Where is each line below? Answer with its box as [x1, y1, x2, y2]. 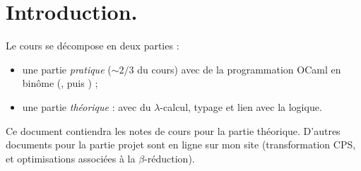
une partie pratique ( [22, 61, 112, 76]
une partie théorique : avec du [22, 99, 151, 114]
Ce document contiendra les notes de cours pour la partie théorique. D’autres [6, 123, 341, 138]
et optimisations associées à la [6, 151, 136, 165]
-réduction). [144, 151, 195, 165]
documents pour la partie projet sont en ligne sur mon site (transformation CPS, [6, 137, 356, 152]
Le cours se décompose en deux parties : [6, 38, 179, 53]
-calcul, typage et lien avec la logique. [160, 99, 322, 114]
